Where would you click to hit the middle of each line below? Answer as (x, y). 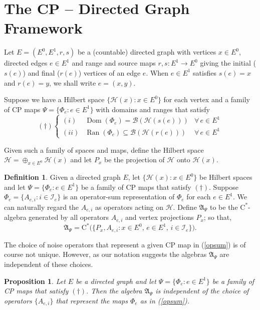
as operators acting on (129, 207)
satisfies (205, 72)
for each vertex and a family (207, 99)
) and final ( (41, 72)
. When (157, 72)
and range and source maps (114, 63)
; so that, (218, 217)
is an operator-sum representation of (119, 197)
